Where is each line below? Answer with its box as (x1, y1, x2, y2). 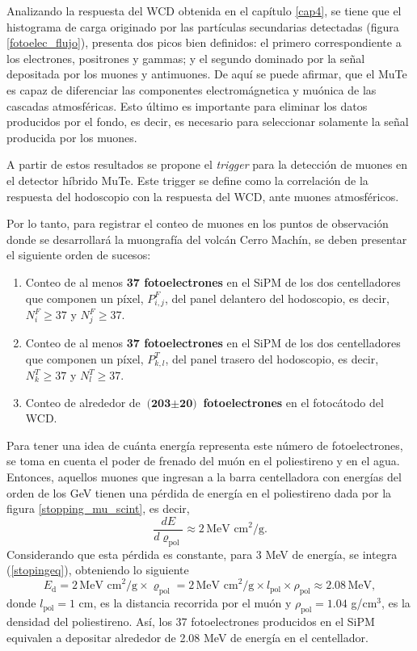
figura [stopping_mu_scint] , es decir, (6, 500, 190, 517)
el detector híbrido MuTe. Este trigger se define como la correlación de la (6, 171, 369, 188)
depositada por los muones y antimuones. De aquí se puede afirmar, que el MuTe (6, 65, 407, 82)
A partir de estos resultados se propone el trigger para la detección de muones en (6, 156, 408, 173)
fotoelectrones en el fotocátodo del (203, 393, 384, 410)
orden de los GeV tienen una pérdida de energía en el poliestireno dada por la (6, 484, 392, 501)
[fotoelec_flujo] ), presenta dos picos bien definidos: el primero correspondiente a (6, 34, 402, 51)
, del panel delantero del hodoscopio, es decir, (164, 289, 390, 306)
